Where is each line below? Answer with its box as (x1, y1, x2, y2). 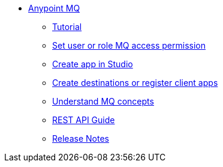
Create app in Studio (52, 59, 133, 69)
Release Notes (52, 133, 109, 144)
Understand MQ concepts (52, 96, 154, 106)
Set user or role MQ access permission (52, 40, 206, 50)
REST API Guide (52, 115, 115, 125)
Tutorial (52, 22, 82, 32)
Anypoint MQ (28, 3, 80, 13)
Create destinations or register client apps (52, 77, 218, 88)
